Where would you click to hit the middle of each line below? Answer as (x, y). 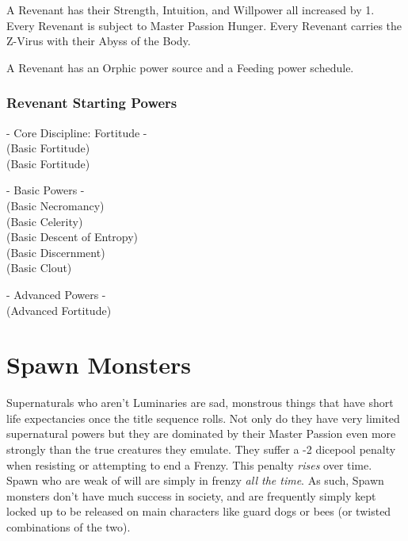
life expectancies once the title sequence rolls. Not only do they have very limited (203, 418)
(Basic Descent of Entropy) (72, 237)
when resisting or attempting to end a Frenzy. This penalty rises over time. (189, 464)
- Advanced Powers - (56, 294)
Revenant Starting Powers (92, 103)
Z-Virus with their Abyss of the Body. (99, 41)
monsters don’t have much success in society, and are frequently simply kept (191, 495)
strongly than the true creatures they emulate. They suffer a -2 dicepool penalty (201, 449)
